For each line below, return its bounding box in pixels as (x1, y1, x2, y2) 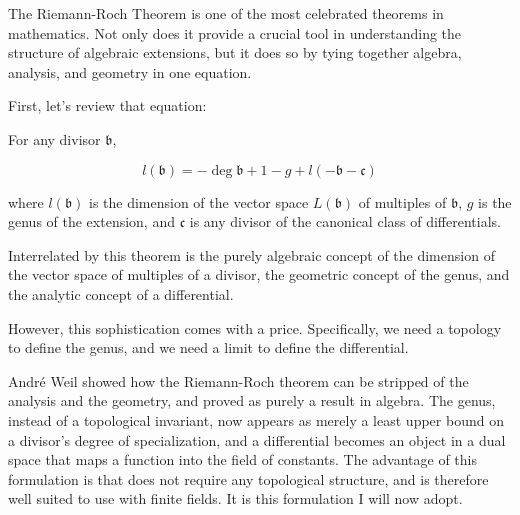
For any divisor (8, 128, 101, 149)
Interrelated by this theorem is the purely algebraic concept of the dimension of (8, 244, 495, 265)
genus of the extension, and (8, 211, 175, 232)
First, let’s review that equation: (8, 95, 207, 116)
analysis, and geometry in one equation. (8, 61, 252, 82)
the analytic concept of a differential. (8, 283, 234, 304)
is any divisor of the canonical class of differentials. (189, 211, 501, 232)
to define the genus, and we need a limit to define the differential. (8, 337, 409, 358)
